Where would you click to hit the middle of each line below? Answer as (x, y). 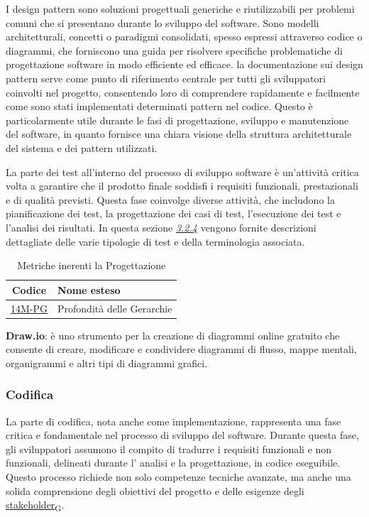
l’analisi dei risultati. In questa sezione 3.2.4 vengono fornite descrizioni (161, 227)
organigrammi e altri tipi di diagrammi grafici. (107, 363)
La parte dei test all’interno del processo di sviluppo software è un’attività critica (182, 172)
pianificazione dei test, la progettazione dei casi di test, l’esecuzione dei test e (174, 213)
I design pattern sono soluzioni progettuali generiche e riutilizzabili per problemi (180, 9)
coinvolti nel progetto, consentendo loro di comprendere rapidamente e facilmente (183, 92)
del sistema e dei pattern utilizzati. (82, 147)
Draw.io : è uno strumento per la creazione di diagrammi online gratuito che (173, 335)
